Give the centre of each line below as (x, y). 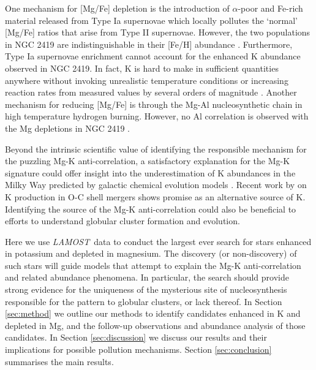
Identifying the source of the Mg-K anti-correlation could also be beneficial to (151, 209)
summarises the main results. (59, 361)
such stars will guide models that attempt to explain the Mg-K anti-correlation (153, 265)
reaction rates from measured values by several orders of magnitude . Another (151, 92)
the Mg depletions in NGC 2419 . (67, 128)
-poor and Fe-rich (270, 8)
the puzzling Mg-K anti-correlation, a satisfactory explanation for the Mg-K (148, 161)
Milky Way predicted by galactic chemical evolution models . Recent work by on (156, 185)
